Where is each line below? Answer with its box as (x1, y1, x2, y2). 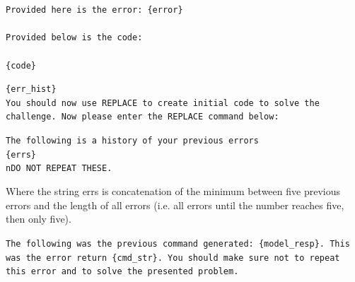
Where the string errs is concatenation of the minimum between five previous (6, 184, 340, 199)
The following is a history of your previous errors (6, 136, 259, 146)
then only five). (6, 211, 71, 226)
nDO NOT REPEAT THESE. (6, 163, 112, 174)
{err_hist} (6, 84, 57, 95)
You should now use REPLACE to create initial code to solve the (6, 98, 320, 108)
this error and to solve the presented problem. (6, 266, 239, 277)
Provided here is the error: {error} (6, 5, 183, 15)
